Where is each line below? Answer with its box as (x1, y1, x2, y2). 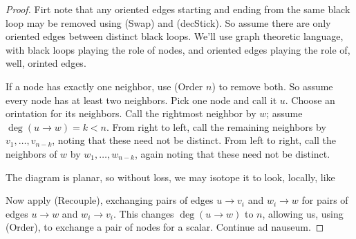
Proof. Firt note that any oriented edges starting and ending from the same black (6, 2, 350, 16)
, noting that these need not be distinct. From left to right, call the (52, 133, 337, 147)
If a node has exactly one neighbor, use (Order (6, 79, 203, 93)
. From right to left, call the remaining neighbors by (106, 119, 326, 134)
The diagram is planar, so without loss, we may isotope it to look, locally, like (6, 169, 335, 184)
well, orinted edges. (6, 56, 86, 70)
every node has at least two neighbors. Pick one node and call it (6, 92, 277, 107)
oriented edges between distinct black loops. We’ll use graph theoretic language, (6, 29, 344, 43)
